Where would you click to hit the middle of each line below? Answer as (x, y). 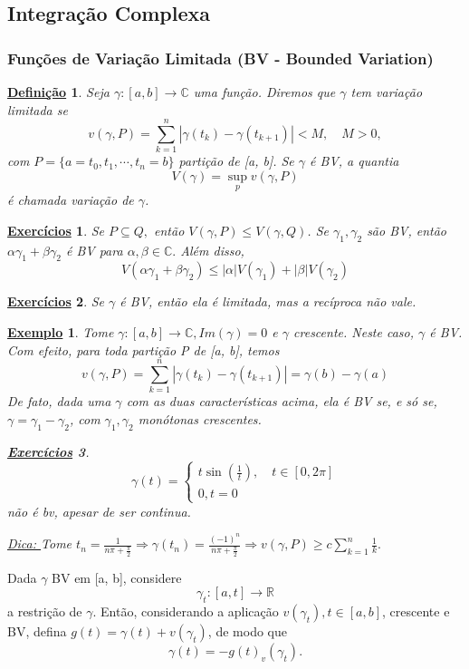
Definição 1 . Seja (58, 92)
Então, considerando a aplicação (190, 611)
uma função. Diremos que (264, 92)
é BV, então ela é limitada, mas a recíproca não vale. (268, 301)
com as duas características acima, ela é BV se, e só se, (282, 401)
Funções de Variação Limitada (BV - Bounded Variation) (220, 58)
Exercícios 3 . (48, 451)
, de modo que (247, 631)
